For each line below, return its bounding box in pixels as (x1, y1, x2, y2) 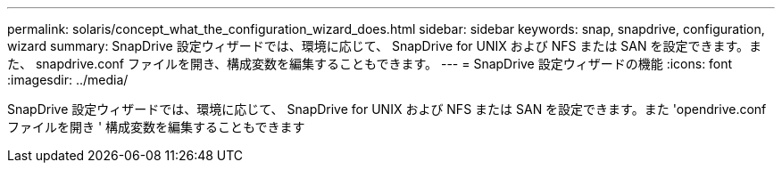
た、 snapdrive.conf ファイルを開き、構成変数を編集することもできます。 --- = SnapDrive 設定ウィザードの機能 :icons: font (7, 56, 733, 71)
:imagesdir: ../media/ (7, 72, 129, 87)
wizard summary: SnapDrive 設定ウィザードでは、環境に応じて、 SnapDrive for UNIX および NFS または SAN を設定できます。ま (7, 38, 762, 53)
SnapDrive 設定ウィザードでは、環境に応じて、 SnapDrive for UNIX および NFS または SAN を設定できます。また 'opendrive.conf (7, 101, 767, 117)
